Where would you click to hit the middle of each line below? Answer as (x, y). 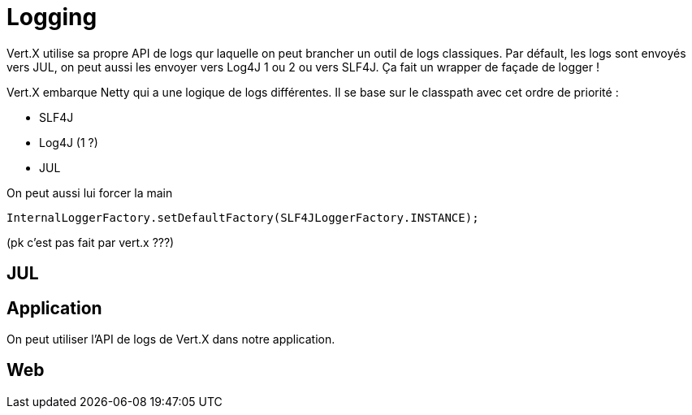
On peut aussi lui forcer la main (90, 192)
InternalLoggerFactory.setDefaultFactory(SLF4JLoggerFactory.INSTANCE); (243, 217)
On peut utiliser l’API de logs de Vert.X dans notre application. (171, 339)
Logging (52, 17)
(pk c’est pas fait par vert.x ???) (91, 242)
